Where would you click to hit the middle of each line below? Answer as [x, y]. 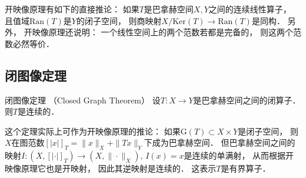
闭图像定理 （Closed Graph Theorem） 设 [83, 100]
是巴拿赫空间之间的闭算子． [247, 100]
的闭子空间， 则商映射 [119, 20]
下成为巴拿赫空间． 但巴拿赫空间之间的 [219, 142]
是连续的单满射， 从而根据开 [239, 155]
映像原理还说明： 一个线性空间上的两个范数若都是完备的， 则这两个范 [167, 32]
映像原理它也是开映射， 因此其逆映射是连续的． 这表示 [111, 168]
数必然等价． [29, 43]
